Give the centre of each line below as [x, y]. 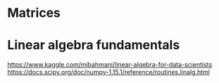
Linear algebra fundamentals [94, 45]
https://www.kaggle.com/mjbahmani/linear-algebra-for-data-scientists [110, 65]
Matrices [34, 13]
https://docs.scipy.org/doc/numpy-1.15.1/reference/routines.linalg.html [108, 72]
